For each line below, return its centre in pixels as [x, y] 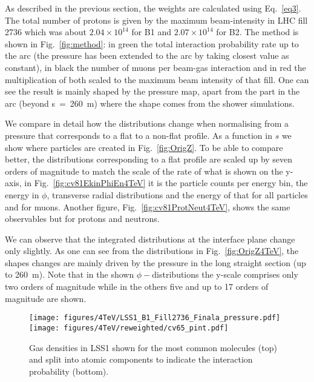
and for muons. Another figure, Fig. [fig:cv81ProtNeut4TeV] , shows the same [148, 206]
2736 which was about [46, 32]
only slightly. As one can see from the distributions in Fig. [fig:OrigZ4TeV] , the [152, 251]
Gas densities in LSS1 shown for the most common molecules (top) [153, 347]
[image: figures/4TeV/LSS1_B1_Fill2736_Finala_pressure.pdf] [155, 318]
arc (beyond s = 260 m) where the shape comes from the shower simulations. [150, 103]
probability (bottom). [69, 371]
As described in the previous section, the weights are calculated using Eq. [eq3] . [153, 8]
